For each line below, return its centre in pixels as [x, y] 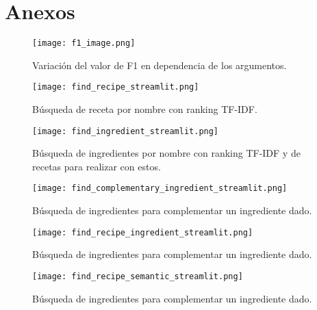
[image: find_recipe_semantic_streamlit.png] [138, 276]
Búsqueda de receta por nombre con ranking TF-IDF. [145, 109]
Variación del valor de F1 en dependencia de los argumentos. [160, 65]
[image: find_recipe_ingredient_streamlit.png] [143, 232]
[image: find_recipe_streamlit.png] [116, 87]
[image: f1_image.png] [84, 43]
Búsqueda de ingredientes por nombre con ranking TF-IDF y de [166, 153]
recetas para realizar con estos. [97, 166]
